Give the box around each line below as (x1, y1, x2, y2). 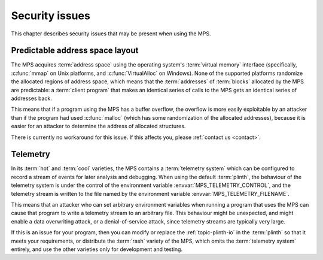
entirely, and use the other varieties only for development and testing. (11, 246, 182, 253)
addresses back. (11, 95, 52, 102)
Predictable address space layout (11, 46, 139, 56)
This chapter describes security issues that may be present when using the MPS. (11, 30, 212, 37)
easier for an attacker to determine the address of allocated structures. (11, 123, 186, 130)
